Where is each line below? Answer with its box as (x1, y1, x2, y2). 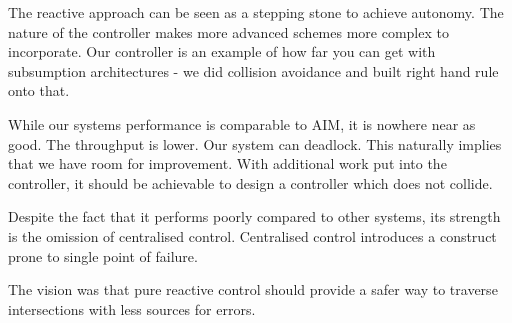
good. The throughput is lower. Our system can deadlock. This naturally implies (8, 133, 502, 154)
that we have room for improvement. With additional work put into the (8, 153, 447, 174)
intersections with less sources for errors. (8, 298, 256, 319)
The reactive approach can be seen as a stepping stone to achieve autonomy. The (8, 2, 504, 22)
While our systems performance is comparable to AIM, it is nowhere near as (8, 113, 476, 134)
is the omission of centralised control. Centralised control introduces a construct (8, 225, 497, 246)
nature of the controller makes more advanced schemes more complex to (8, 21, 449, 42)
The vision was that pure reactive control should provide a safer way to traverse (8, 279, 498, 300)
